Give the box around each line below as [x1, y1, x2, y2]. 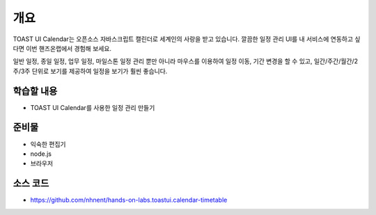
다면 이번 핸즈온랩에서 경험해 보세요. [13, 44, 111, 52]
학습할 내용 [13, 85, 58, 97]
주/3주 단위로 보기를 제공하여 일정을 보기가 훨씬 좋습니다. [13, 67, 168, 75]
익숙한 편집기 [30, 140, 66, 148]
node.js [30, 150, 52, 158]
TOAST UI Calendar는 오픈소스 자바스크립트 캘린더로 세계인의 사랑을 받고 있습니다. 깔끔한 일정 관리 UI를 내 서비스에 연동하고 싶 [13, 35, 361, 43]
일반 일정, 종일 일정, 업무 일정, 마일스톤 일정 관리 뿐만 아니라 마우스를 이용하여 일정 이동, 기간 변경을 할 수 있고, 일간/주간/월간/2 [13, 57, 359, 65]
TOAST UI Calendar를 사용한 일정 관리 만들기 [30, 103, 155, 111]
